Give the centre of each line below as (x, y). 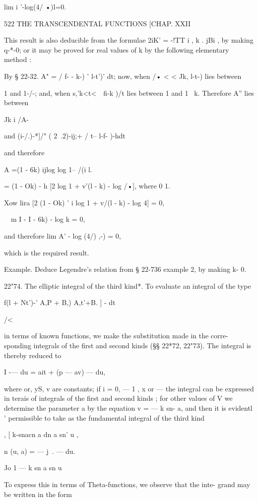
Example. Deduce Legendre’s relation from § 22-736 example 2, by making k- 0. (125, 269)
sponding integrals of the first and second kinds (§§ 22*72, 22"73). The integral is (128, 345)
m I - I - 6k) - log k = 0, (48, 219)
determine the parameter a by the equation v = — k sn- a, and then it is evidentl (128, 408)
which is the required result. (47, 252)
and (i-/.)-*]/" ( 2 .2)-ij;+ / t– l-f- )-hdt (65, 136)
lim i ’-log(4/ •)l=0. (35, 6)
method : (18, 59)
